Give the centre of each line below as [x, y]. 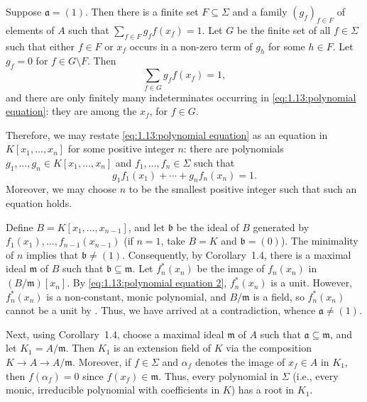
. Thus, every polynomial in [219, 375]
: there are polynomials [234, 149]
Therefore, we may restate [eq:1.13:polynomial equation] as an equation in [167, 134]
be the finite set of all [284, 29]
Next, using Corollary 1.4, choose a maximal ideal [115, 334]
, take [173, 241]
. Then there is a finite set [142, 11]
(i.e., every [316, 375]
